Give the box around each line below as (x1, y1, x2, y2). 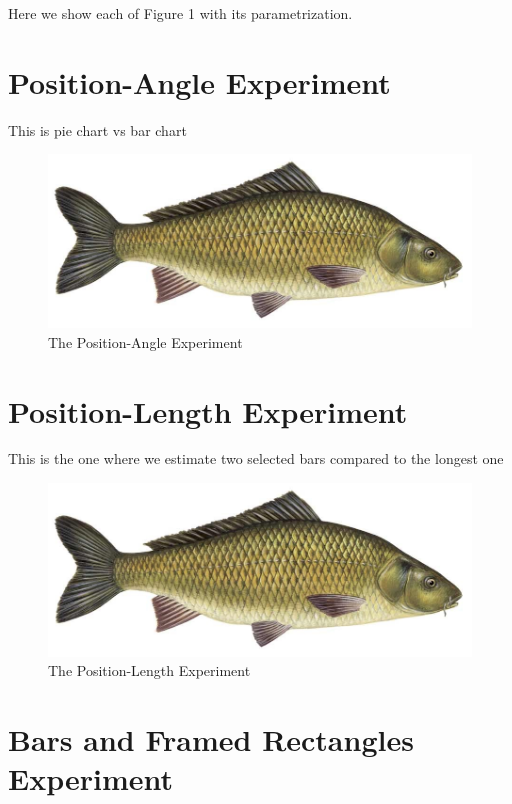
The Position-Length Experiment (48, 660, 251, 681)
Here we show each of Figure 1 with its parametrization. (8, 3, 353, 23)
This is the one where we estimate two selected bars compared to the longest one (8, 448, 504, 469)
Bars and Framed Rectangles (8, 719, 414, 760)
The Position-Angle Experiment (48, 331, 243, 352)
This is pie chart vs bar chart (8, 119, 187, 140)
